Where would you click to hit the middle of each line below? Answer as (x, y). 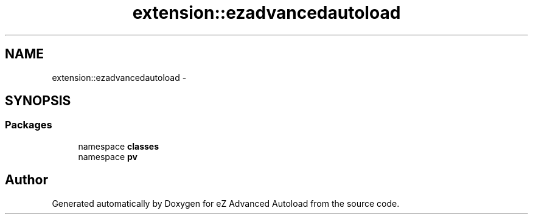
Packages (29, 125)
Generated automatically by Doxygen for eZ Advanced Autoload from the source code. (226, 203)
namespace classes (119, 146)
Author (26, 180)
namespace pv (108, 156)
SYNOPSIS (38, 101)
